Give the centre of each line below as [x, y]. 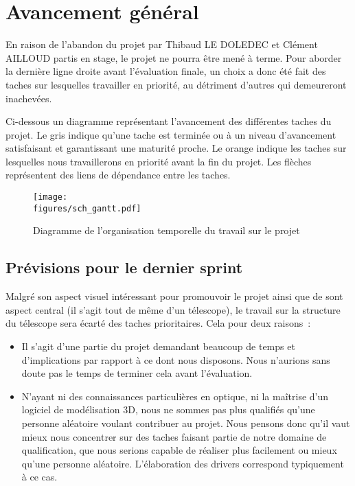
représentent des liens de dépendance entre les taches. [118, 175]
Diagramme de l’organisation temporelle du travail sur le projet [167, 230]
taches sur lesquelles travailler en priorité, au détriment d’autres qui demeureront [176, 84]
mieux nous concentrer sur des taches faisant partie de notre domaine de [174, 436]
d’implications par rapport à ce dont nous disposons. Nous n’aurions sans [176, 359]
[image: [50, 197]
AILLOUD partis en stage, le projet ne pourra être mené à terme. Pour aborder [174, 57]
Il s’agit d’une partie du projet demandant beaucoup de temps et [158, 346]
